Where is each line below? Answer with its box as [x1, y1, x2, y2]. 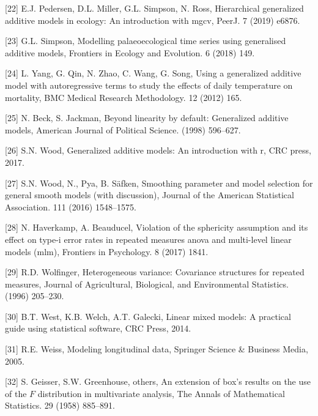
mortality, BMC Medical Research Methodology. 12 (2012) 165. [5, 91, 242, 103]
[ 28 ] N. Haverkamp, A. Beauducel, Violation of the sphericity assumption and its [5, 221, 308, 234]
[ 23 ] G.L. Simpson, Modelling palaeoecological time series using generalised [5, 34, 286, 47]
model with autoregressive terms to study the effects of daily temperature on [5, 78, 293, 91]
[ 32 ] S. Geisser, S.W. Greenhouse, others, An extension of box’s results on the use [5, 375, 311, 388]
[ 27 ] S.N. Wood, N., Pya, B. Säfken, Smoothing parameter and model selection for [5, 176, 313, 189]
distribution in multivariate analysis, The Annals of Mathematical [37, 387, 285, 399]
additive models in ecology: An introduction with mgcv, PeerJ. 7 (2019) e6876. [5, 13, 300, 26]
